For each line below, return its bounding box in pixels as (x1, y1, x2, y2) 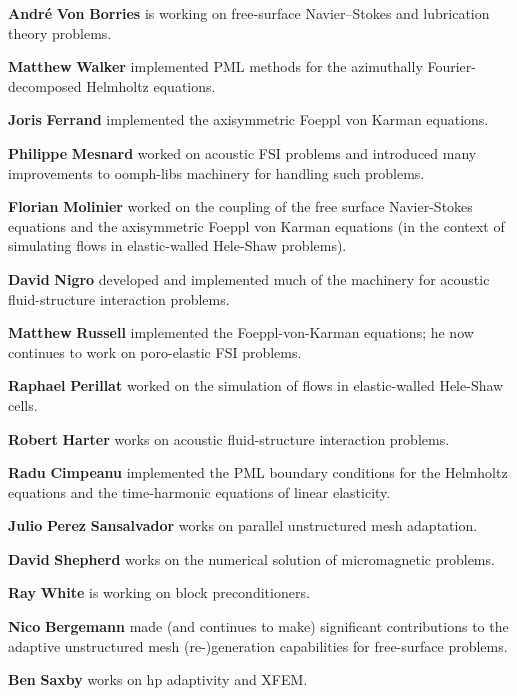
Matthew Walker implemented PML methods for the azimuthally (8, 56, 423, 77)
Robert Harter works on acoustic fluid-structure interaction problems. (8, 428, 450, 449)
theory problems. (8, 22, 112, 43)
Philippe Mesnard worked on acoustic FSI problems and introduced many (8, 142, 477, 163)
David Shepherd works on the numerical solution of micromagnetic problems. (8, 548, 495, 569)
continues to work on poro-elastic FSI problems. (8, 341, 302, 362)
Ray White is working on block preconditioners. (8, 582, 310, 603)
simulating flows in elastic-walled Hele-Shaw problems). (8, 235, 347, 256)
